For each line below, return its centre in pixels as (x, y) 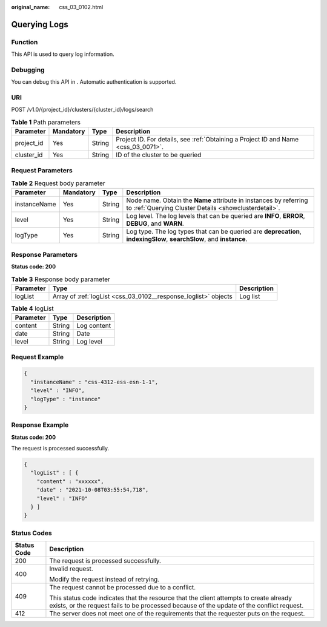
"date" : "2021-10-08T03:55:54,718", (93, 490)
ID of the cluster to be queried (159, 155)
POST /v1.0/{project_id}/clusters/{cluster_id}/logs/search (82, 110)
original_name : (31, 7)
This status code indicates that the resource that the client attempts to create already (170, 598)
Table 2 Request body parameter (58, 183)
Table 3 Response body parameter (61, 279)
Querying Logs (40, 24)
